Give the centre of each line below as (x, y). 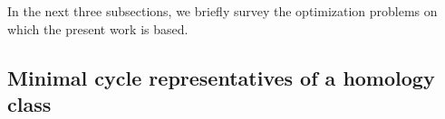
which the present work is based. (98, 28)
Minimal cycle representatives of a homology (221, 77)
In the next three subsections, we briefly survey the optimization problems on (222, 11)
